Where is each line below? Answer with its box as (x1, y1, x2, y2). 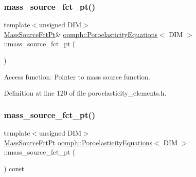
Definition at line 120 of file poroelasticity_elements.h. (4, 88, 167, 98)
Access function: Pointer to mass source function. (4, 71, 150, 81)
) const (4, 163, 25, 173)
